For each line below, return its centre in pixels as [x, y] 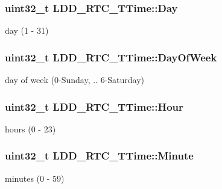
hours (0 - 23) [30, 129]
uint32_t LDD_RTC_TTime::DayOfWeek [111, 57]
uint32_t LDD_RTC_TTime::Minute [99, 156]
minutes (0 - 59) [35, 178]
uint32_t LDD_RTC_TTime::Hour [94, 106]
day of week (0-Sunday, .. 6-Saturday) [75, 80]
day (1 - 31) [27, 30]
